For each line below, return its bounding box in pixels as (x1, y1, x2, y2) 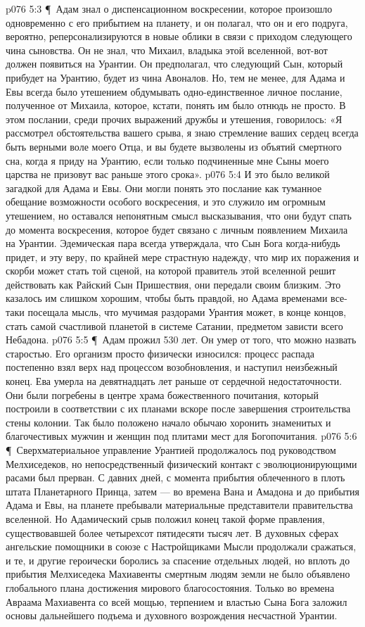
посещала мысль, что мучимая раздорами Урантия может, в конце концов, (27, 305, 347, 319)
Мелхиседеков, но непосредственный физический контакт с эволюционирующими (6, 456, 357, 471)
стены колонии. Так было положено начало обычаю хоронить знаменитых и (6, 414, 331, 429)
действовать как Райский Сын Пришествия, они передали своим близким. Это (6, 277, 341, 291)
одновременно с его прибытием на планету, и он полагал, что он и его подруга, (6, 15, 348, 30)
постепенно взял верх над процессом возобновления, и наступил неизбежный (6, 360, 338, 374)
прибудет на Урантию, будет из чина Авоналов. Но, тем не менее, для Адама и (6, 70, 345, 84)
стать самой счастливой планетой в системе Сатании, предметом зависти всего (6, 318, 343, 333)
